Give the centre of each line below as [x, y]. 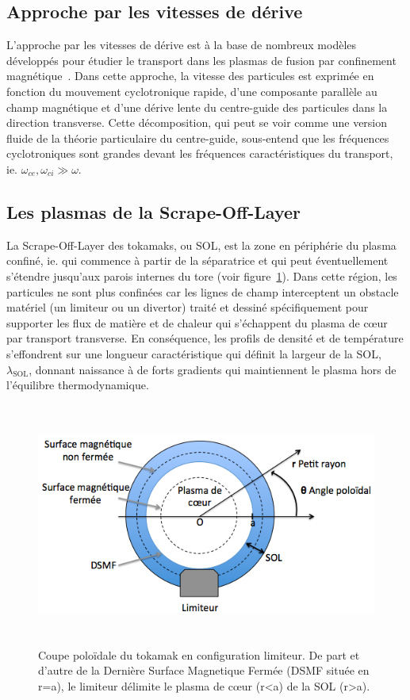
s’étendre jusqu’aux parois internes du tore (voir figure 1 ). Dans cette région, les [202, 275]
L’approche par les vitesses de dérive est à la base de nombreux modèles [182, 45]
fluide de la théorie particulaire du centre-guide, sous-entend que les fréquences [198, 138]
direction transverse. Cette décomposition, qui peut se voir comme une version [197, 122]
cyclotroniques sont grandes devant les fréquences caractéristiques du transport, [200, 153]
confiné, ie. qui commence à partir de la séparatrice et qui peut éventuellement [197, 260]
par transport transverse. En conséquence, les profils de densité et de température [205, 338]
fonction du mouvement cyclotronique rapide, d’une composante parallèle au [192, 91]
